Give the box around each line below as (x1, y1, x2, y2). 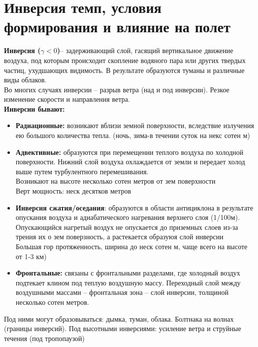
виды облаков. (4, 74, 47, 85)
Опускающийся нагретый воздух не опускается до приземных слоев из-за (15, 221, 238, 232)
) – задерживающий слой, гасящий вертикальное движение (57, 45, 234, 56)
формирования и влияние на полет (4, 16, 231, 37)
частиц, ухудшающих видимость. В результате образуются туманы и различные (4, 65, 245, 75)
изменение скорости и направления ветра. (4, 94, 130, 104)
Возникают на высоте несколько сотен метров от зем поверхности (15, 176, 216, 186)
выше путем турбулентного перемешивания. (15, 166, 149, 176)
